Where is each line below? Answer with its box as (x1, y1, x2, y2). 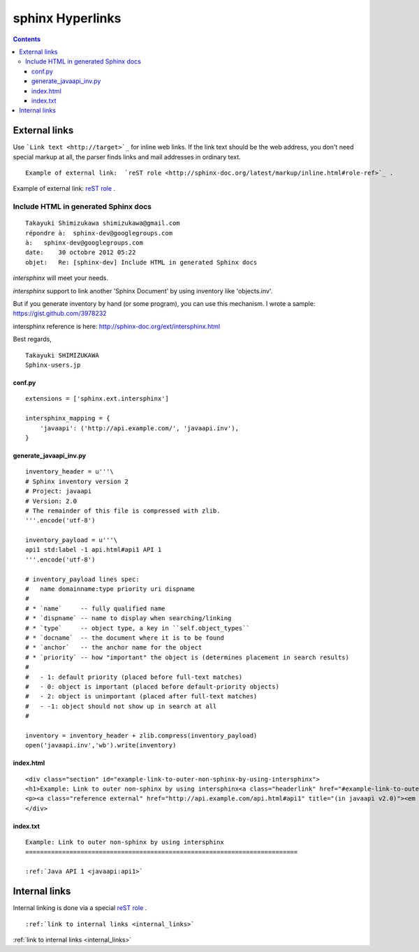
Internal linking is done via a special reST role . (13, 904, 147, 912)
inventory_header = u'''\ (25, 468, 115, 476)
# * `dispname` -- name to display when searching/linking (25, 615, 232, 622)
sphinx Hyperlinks (13, 10, 122, 26)
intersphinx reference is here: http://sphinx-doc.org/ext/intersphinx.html (13, 322, 220, 330)
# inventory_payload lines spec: (25, 575, 140, 583)
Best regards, (13, 335, 52, 344)
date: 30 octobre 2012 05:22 (25, 249, 136, 256)
